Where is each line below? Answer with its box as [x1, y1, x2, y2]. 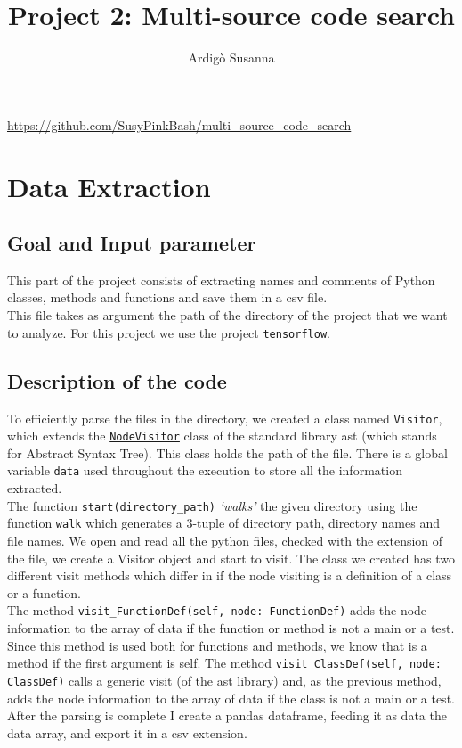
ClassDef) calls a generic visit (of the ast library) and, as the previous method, [7, 670, 442, 689]
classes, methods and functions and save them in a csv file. [7, 288, 328, 307]
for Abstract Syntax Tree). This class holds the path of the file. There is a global [7, 443, 448, 462]
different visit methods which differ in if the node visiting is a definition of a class [7, 566, 452, 585]
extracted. [7, 479, 62, 497]
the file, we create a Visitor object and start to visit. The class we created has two [7, 548, 455, 567]
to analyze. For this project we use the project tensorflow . [7, 323, 330, 341]
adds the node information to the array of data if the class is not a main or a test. [7, 688, 455, 707]
